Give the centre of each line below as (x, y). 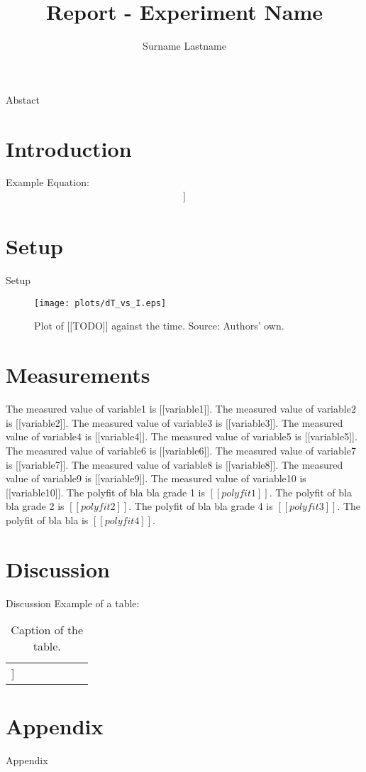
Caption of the (47, 630)
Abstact (23, 99)
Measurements (78, 375)
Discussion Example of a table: (73, 603)
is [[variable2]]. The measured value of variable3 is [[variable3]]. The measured (174, 422)
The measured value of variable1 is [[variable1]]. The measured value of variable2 (181, 409)
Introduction (69, 148)
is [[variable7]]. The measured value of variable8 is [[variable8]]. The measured (174, 464)
